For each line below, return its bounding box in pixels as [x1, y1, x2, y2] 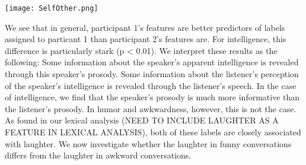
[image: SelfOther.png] [5, 4, 98, 12]
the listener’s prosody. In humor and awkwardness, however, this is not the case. [5, 102, 297, 115]
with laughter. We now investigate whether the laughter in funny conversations [5, 137, 292, 150]
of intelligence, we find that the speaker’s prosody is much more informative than [5, 91, 300, 103]
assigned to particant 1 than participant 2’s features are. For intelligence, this [5, 33, 286, 45]
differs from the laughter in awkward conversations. [5, 149, 192, 161]
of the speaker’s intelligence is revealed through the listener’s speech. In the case [5, 79, 297, 91]
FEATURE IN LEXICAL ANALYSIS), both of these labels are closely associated [5, 126, 301, 138]
